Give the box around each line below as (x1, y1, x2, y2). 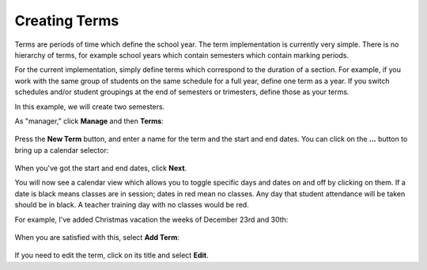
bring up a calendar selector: (14, 145, 109, 154)
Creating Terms (14, 12, 119, 29)
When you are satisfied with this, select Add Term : (14, 233, 179, 242)
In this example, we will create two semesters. (14, 101, 165, 111)
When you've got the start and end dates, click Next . (14, 163, 187, 173)
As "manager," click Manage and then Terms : (14, 116, 164, 126)
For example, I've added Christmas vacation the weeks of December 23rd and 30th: (14, 215, 289, 224)
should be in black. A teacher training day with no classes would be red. (14, 200, 249, 210)
